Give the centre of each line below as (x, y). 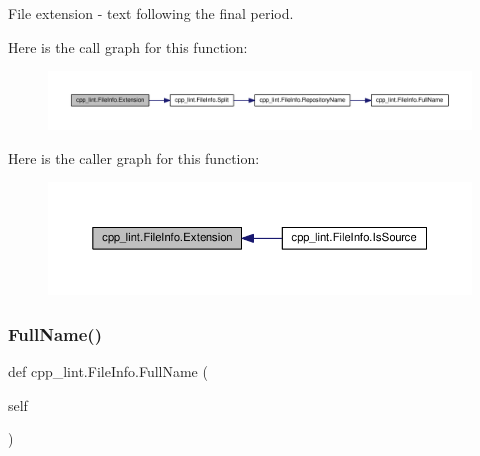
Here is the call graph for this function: (128, 46)
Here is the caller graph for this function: (134, 157)
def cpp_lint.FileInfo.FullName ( (108, 371)
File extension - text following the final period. (151, 13)
